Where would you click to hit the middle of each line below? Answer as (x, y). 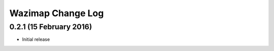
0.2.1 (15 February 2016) (51, 27)
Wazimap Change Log (57, 13)
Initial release (36, 39)
